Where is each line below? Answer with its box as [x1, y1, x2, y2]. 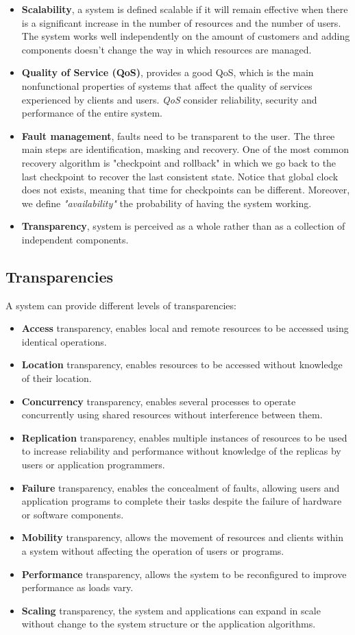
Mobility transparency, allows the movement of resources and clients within [21, 530, 344, 544]
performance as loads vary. [21, 580, 134, 595]
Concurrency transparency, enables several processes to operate [21, 394, 296, 408]
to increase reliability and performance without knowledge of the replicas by [21, 444, 341, 458]
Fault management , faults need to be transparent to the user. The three [21, 128, 335, 143]
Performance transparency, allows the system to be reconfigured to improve [21, 566, 347, 581]
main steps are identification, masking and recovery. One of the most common [21, 142, 349, 156]
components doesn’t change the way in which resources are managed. [21, 42, 312, 56]
